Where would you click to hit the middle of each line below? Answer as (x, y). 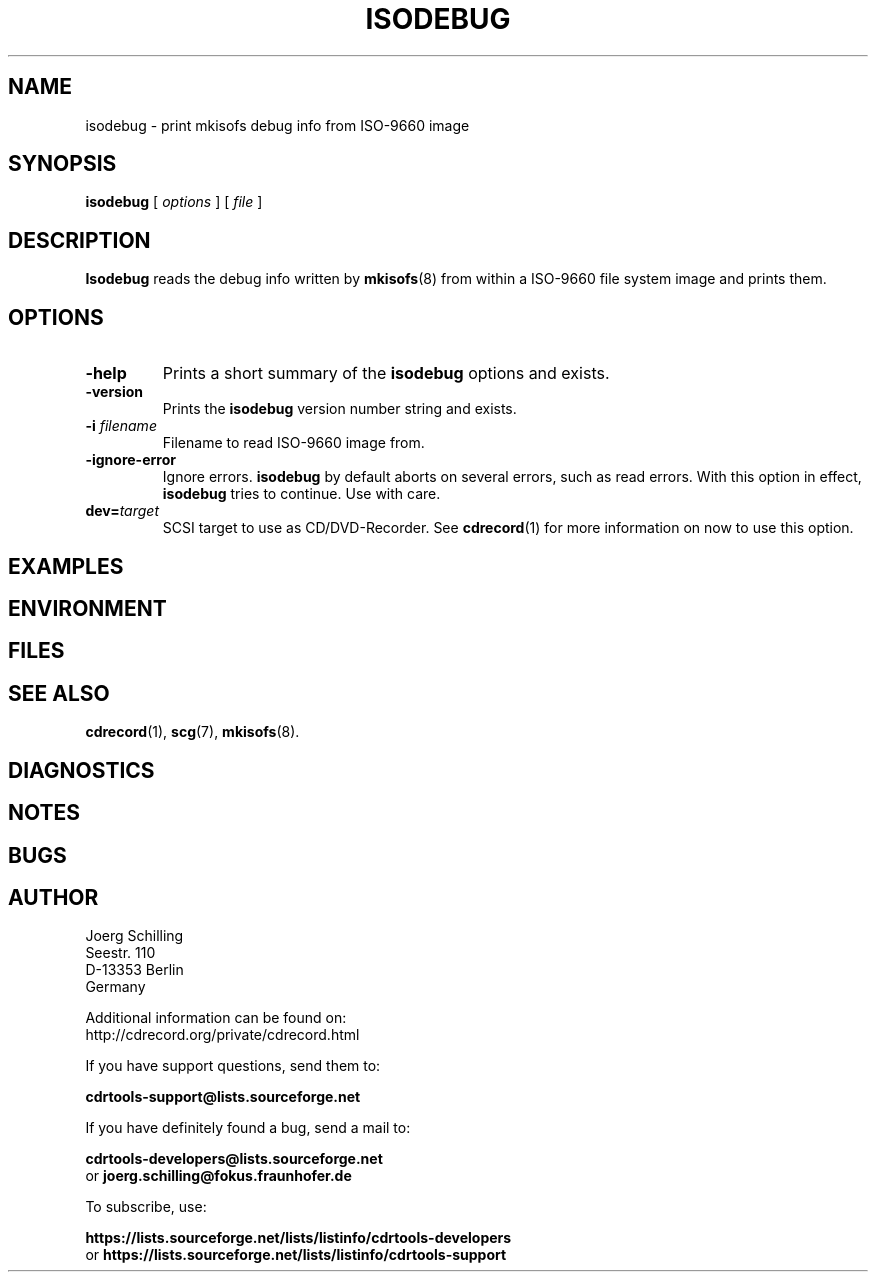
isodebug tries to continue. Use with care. (301, 494)
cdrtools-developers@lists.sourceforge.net (234, 1159)
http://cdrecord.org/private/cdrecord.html (222, 1035)
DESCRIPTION (79, 240)
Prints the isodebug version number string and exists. (339, 409)
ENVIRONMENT (87, 608)
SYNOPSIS (62, 164)
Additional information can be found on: (216, 1018)
